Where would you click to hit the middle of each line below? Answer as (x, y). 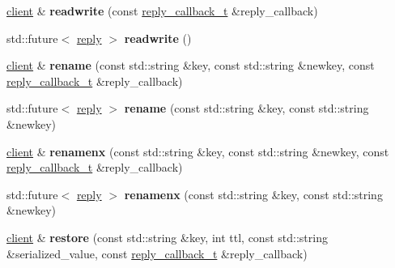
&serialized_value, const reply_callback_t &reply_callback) (157, 253)
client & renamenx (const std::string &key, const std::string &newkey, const (198, 151)
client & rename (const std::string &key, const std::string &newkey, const (191, 65)
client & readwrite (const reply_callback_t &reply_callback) (162, 11)
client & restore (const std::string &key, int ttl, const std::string (167, 237)
